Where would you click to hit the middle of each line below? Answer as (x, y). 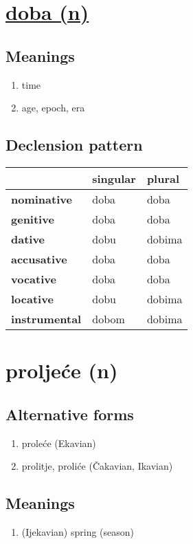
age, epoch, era (53, 108)
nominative (42, 199)
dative (28, 239)
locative (32, 298)
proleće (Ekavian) (59, 443)
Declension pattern (74, 145)
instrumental (46, 318)
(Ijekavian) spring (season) (78, 531)
